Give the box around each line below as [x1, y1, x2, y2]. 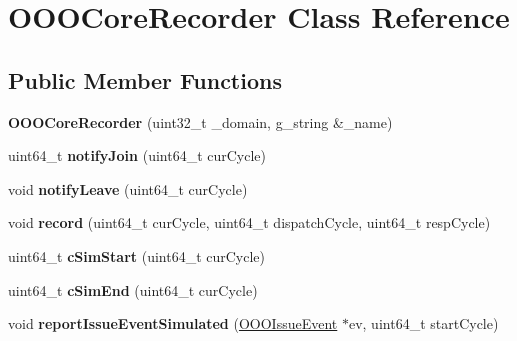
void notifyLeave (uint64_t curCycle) [8, 178, 248, 199]
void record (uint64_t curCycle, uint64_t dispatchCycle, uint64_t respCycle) [8, 212, 491, 233]
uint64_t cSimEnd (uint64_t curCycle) [8, 279, 258, 300]
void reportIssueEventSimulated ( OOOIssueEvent [8, 313, 338, 334]
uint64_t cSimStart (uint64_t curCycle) [8, 245, 266, 266]
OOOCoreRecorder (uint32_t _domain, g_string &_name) [8, 111, 393, 132]
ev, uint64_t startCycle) [348, 313, 499, 334]
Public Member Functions [8, 64, 282, 95]
